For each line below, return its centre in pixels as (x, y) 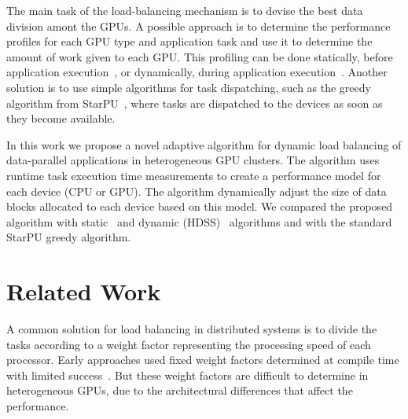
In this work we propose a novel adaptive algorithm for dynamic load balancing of (204, 144)
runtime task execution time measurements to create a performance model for (194, 175)
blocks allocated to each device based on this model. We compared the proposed (200, 206)
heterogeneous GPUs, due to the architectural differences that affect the (180, 390)
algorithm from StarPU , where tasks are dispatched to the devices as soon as (195, 103)
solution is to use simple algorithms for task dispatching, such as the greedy (189, 87)
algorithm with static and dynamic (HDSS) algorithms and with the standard (199, 221)
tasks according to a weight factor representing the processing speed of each (189, 344)
